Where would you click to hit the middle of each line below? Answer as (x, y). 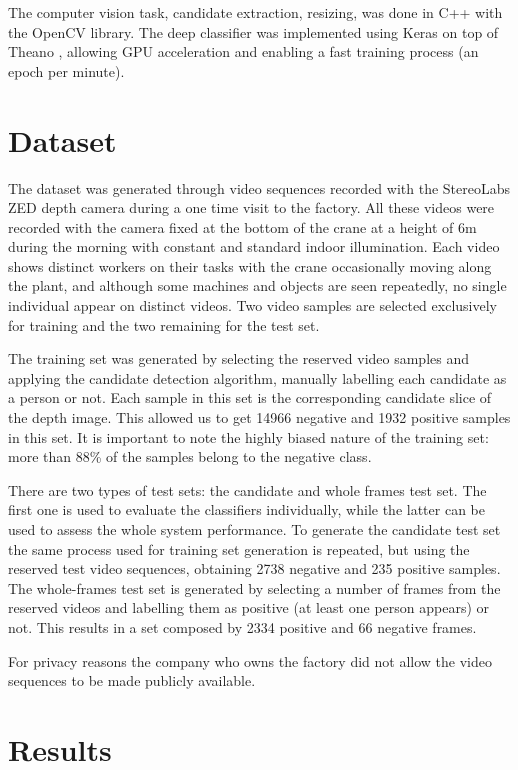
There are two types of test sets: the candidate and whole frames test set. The (247, 489)
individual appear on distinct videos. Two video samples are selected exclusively (252, 305)
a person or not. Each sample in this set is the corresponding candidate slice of (250, 397)
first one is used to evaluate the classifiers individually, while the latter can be (246, 509)
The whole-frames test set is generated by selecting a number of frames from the (254, 587)
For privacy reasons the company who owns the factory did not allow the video (250, 660)
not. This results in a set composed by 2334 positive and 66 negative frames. (242, 626)
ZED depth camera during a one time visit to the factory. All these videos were (251, 207)
